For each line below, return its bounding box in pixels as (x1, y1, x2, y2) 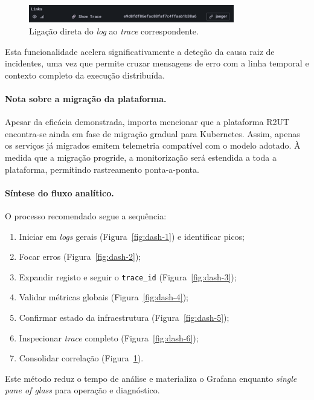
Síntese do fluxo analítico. (5, 186, 114, 199)
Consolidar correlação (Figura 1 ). (19, 352, 144, 364)
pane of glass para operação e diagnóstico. (5, 384, 160, 396)
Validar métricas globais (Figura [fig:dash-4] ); (19, 291, 189, 303)
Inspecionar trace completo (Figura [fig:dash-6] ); (19, 331, 199, 344)
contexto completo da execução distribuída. (5, 68, 165, 81)
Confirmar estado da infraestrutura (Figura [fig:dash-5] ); (19, 311, 229, 323)
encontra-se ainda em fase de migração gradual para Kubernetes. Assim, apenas (5, 127, 300, 140)
